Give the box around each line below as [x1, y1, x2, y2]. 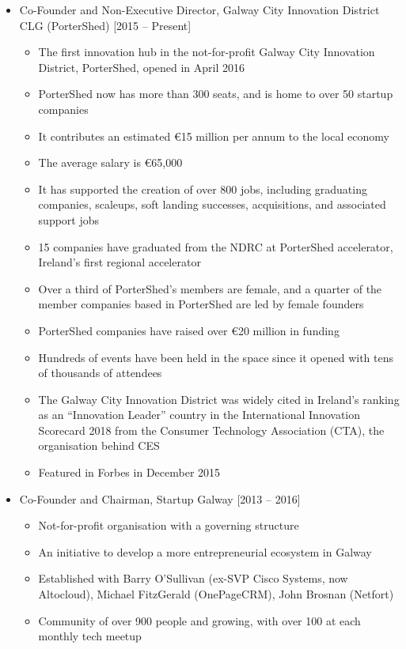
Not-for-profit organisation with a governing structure [38, 517, 299, 534]
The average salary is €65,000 [38, 154, 183, 171]
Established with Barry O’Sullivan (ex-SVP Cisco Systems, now [38, 570, 348, 587]
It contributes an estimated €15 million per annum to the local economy [38, 127, 389, 144]
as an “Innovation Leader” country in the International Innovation [38, 406, 361, 423]
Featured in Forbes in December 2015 [38, 464, 221, 481]
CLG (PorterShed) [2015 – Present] [19, 17, 192, 33]
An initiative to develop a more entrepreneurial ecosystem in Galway [38, 543, 372, 560]
